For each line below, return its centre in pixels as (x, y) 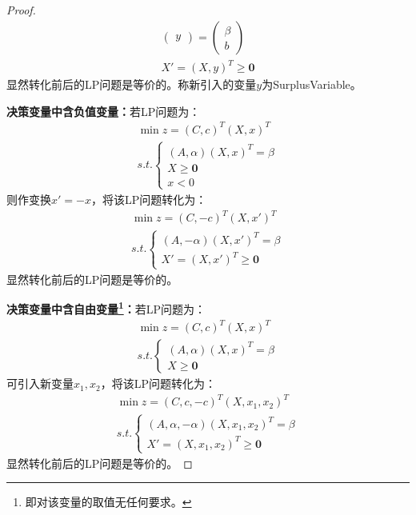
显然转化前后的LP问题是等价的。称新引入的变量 (132, 84)
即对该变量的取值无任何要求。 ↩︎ (108, 502)
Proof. (21, 10)
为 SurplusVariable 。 (312, 84)
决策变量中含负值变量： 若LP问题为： (104, 111)
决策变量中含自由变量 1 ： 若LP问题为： (106, 307)
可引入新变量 (40, 383)
